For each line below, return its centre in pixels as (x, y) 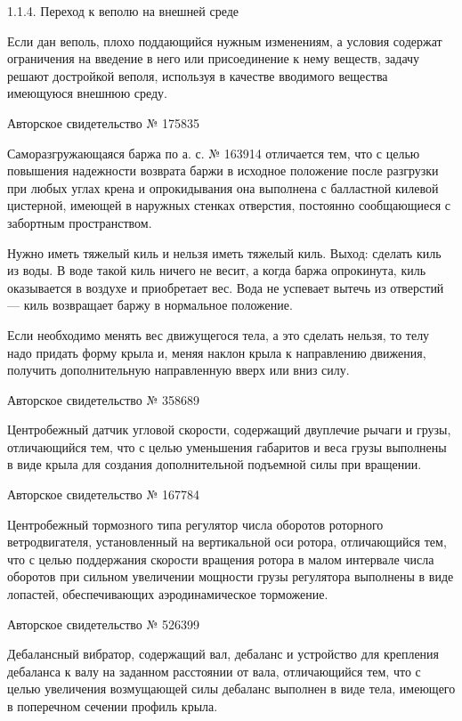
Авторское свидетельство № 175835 (104, 122)
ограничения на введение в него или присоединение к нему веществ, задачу (214, 58)
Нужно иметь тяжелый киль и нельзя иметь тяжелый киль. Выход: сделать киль (224, 252)
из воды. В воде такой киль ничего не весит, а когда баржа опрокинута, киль (217, 270)
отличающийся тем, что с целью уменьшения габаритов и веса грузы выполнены (227, 446)
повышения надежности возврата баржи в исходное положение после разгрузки (223, 170)
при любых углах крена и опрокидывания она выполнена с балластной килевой (223, 187)
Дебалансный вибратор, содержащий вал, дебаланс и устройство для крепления (223, 654)
